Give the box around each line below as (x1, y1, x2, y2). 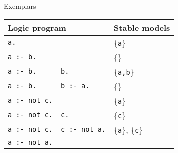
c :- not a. (61, 125, 106, 134)
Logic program (8, 21, 66, 33)
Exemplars (4, 1, 36, 11)
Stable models (114, 21, 170, 33)
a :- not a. (8, 138, 53, 146)
